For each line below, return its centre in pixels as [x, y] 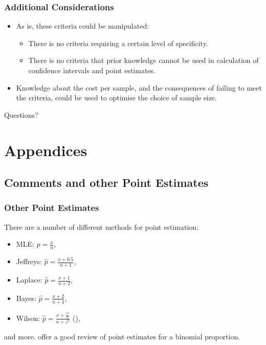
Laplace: [29, 279]
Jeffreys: [29, 261]
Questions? [21, 114]
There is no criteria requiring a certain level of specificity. [118, 43]
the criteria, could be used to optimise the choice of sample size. [116, 98]
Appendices [46, 150]
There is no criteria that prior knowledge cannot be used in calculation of [143, 60]
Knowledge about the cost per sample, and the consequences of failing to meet [139, 87]
